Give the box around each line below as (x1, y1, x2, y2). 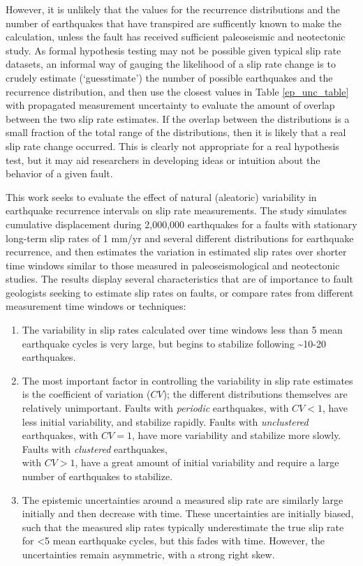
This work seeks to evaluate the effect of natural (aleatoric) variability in (6, 189, 317, 204)
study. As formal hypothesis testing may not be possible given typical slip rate (6, 43, 341, 57)
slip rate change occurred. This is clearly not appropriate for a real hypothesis (6, 138, 339, 153)
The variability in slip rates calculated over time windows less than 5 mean (22, 322, 343, 337)
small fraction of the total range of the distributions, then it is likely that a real (6, 125, 346, 140)
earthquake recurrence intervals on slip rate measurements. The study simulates (6, 203, 347, 218)
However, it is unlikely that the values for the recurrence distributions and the (6, 2, 340, 16)
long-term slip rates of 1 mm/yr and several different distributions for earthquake (6, 230, 354, 245)
